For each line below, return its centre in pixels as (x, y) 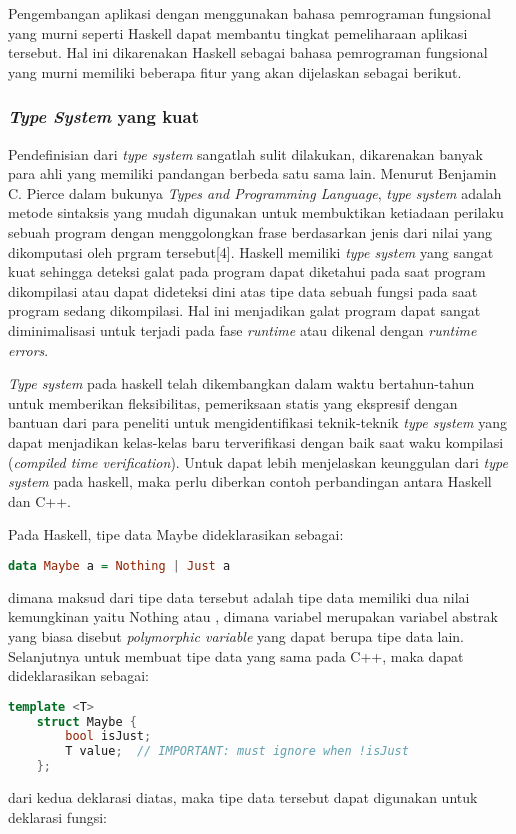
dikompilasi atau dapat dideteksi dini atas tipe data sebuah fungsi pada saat (243, 290)
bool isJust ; (108, 736)
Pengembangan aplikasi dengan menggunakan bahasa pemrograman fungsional (249, 13)
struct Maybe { (86, 721)
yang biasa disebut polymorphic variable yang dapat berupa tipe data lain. (236, 635)
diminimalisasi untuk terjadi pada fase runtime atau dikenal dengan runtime (242, 329)
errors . (28, 349)
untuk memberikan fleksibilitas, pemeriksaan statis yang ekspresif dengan (233, 402)
